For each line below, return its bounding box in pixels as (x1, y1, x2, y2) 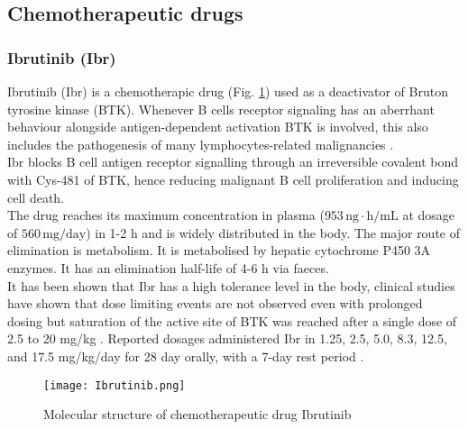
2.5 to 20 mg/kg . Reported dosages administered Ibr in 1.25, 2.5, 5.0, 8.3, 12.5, (7, 329, 447, 348)
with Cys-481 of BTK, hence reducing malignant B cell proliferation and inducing (7, 169, 459, 188)
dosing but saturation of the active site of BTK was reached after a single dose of (7, 311, 457, 330)
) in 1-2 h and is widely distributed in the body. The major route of (86, 223, 461, 242)
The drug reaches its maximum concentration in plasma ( (7, 205, 325, 224)
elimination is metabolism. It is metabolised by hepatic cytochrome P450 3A (7, 241, 431, 260)
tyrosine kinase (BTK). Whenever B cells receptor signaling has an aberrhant (7, 99, 435, 118)
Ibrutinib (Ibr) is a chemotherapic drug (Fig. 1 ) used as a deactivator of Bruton (7, 82, 448, 100)
